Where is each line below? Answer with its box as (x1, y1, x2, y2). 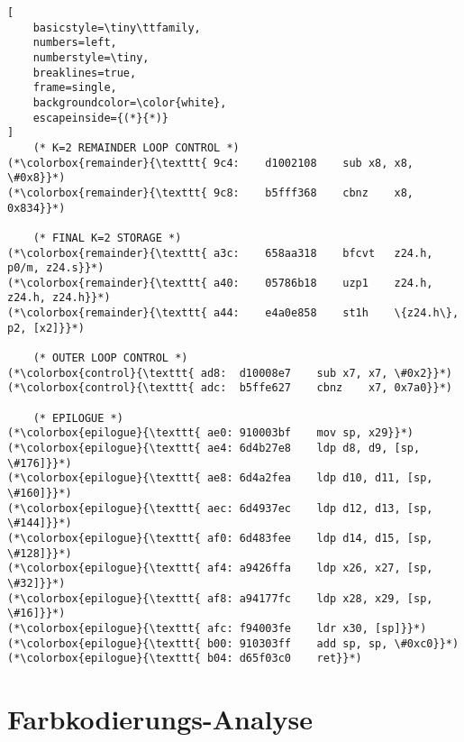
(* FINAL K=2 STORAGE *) (32, 231, 182, 244)
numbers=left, (32, 36, 117, 50)
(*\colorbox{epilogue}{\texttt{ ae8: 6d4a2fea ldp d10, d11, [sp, (7, 472, 433, 485)
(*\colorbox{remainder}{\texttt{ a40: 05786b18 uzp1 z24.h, (7, 276, 433, 289)
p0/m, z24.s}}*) (7, 261, 105, 275)
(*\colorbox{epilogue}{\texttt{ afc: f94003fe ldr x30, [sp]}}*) (7, 621, 427, 635)
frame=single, (32, 81, 117, 95)
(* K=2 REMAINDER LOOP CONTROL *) (32, 141, 240, 154)
